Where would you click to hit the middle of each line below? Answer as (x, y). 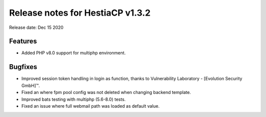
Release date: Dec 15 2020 (36, 27)
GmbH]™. (31, 85)
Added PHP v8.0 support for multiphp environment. (73, 53)
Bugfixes (23, 67)
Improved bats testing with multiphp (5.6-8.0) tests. (73, 99)
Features (23, 41)
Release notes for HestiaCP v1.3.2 (80, 13)
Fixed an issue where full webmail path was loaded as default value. (90, 106)
